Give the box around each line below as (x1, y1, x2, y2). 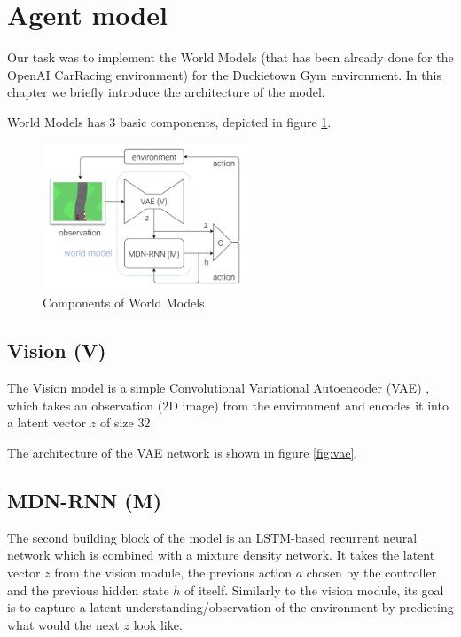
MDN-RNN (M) (7, 487, 162, 514)
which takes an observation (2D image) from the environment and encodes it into (7, 395, 449, 414)
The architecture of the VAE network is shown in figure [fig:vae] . (7, 443, 358, 462)
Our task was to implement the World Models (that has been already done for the (7, 48, 454, 67)
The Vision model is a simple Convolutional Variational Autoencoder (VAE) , (7, 378, 430, 397)
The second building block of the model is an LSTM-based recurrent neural (7, 528, 418, 546)
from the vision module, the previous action (54, 563, 293, 582)
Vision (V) (7, 337, 106, 364)
